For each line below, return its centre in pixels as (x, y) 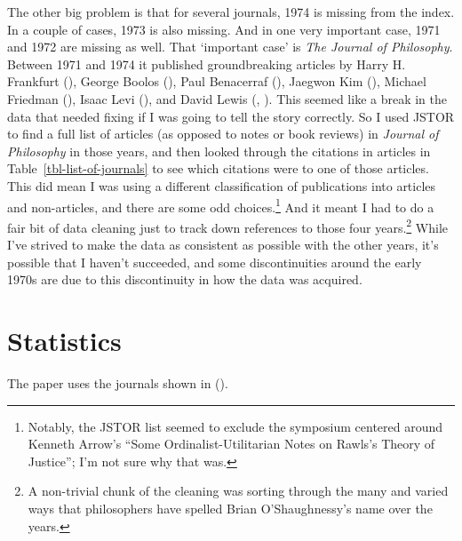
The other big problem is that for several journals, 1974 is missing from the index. (231, 12)
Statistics (64, 340)
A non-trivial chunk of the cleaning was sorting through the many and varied (238, 491)
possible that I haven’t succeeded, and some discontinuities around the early (215, 262)
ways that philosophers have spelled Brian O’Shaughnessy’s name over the (230, 508)
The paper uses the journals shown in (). (118, 382)
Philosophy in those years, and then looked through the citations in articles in (219, 151)
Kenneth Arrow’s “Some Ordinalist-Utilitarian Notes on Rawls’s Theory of (231, 444)
